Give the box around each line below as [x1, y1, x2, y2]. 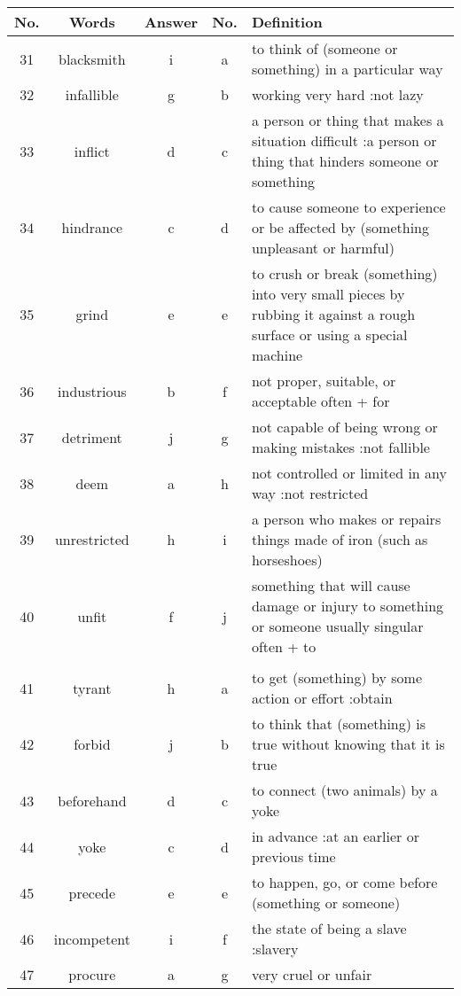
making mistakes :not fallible [251, 437, 430, 457]
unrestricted [54, 529, 129, 549]
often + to [251, 636, 316, 657]
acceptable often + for [251, 391, 390, 411]
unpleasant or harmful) [251, 237, 395, 258]
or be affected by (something [251, 217, 429, 237]
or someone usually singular [251, 616, 424, 636]
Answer [144, 12, 199, 32]
